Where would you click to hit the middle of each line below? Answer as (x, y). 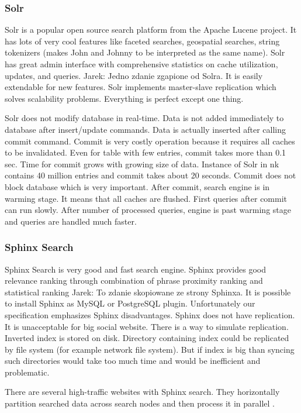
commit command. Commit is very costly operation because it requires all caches (150, 141)
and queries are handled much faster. (71, 221)
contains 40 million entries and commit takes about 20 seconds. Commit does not (150, 175)
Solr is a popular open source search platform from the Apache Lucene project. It (151, 30)
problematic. (27, 372)
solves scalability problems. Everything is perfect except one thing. (124, 98)
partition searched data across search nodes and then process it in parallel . (140, 403)
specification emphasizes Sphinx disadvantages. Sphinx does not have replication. (150, 314)
